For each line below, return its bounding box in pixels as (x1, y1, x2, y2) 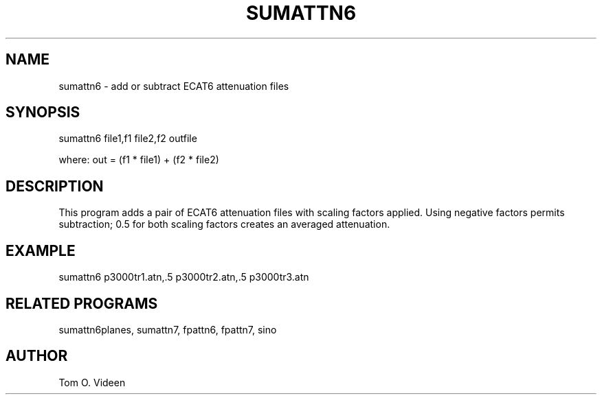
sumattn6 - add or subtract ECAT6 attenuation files (58, 80, 289, 92)
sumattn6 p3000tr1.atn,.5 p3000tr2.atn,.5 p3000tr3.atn (58, 271, 309, 283)
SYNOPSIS (5, 104, 80, 121)
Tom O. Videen (58, 376, 126, 388)
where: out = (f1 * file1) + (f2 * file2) (58, 154, 219, 166)
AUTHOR (5, 347, 68, 365)
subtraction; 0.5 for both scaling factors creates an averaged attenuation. (58, 218, 390, 231)
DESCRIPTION (5, 177, 104, 195)
